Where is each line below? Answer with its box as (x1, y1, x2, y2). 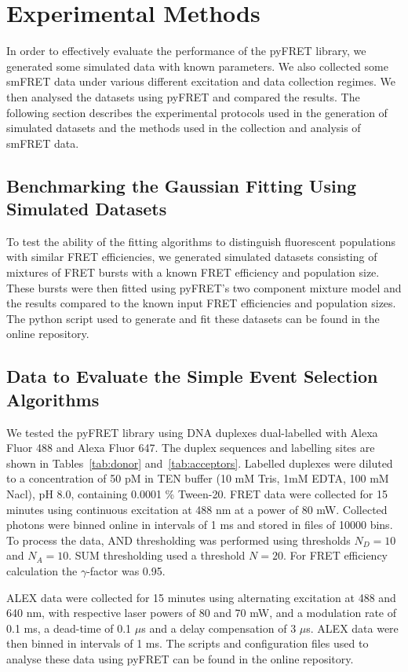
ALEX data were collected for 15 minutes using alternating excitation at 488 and (6, 589, 396, 605)
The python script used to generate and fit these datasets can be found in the (6, 310, 380, 326)
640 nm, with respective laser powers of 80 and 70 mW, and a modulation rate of (6, 604, 396, 621)
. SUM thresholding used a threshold (68, 547, 246, 564)
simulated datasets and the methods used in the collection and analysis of (6, 119, 361, 136)
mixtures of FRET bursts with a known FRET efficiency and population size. (6, 264, 380, 281)
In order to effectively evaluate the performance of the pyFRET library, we (6, 42, 366, 59)
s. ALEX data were (306, 619, 399, 636)
